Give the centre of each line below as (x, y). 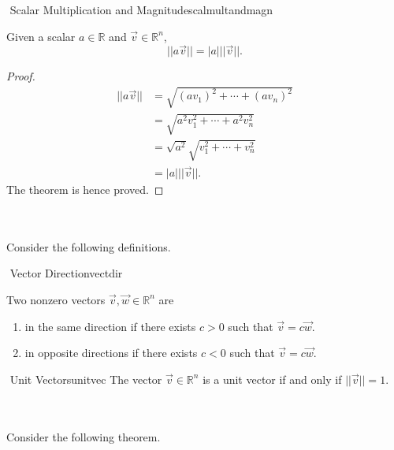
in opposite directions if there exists (111, 353)
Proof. (21, 76)
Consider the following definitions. (89, 246)
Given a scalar (41, 36)
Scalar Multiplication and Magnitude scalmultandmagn (141, 9)
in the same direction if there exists (110, 326)
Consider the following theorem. (84, 436)
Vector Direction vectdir (66, 273)
